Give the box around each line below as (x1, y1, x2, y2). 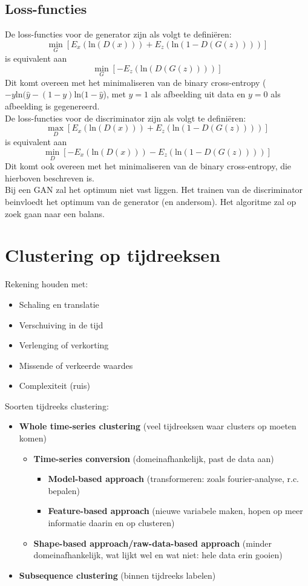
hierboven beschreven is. (5, 171, 95, 184)
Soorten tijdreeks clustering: (5, 399, 109, 412)
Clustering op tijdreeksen (5, 243, 221, 267)
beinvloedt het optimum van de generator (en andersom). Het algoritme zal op (5, 195, 297, 208)
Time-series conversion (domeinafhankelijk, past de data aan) (33, 452, 274, 464)
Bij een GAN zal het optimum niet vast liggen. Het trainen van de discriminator (5, 183, 303, 196)
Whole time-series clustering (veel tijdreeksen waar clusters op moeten (19, 420, 297, 432)
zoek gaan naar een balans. (5, 207, 105, 220)
